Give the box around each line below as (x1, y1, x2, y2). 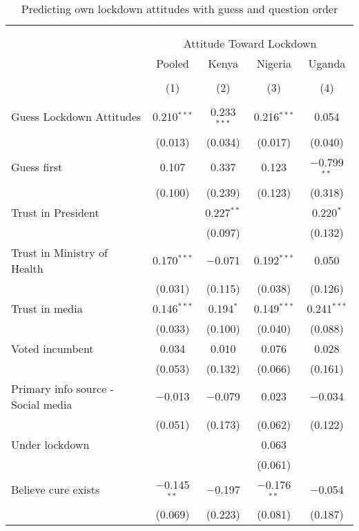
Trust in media (11, 300, 83, 316)
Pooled (156, 55, 189, 71)
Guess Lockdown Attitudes (11, 108, 142, 125)
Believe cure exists (11, 481, 100, 497)
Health (11, 260, 43, 276)
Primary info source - (11, 380, 114, 396)
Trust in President (11, 204, 99, 220)
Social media (11, 396, 72, 412)
